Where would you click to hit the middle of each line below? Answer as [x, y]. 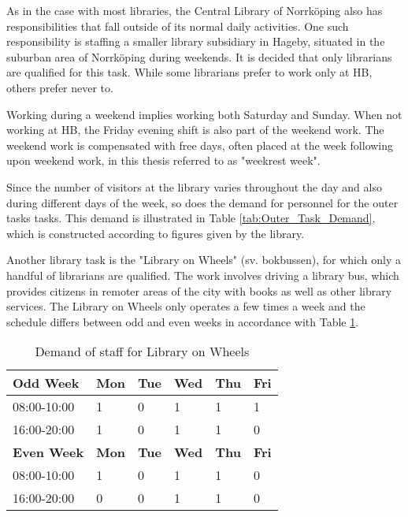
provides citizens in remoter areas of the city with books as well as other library [199, 290]
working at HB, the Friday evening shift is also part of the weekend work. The [195, 130]
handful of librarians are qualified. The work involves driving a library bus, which [203, 275]
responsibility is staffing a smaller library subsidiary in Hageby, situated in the [196, 41]
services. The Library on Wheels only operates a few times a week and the [186, 306]
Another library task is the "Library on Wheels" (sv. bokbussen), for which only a [204, 260]
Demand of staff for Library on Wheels [142, 351]
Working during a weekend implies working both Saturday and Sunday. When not [204, 114]
